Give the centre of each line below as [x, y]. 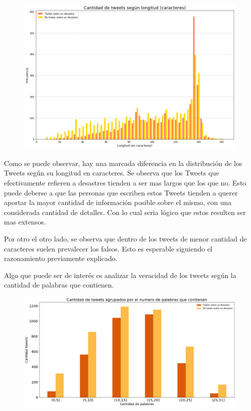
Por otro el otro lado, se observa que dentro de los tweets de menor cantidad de [125, 238]
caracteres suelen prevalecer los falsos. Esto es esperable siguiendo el [108, 248]
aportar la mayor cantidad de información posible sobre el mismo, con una [118, 202]
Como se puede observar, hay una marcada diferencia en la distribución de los [123, 163]
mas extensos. [25, 222]
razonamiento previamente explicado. [61, 258]
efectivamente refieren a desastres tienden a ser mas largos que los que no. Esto [125, 183]
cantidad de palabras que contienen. [59, 285]
